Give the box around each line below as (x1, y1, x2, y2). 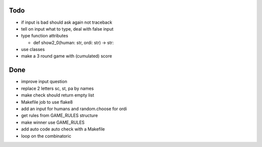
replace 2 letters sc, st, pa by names (21, 85, 94, 91)
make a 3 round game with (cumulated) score (21, 53, 113, 59)
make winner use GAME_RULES (21, 119, 85, 125)
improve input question (21, 79, 67, 84)
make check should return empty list (21, 92, 95, 98)
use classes (21, 47, 45, 52)
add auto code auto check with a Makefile (21, 126, 105, 132)
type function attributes (21, 33, 68, 39)
